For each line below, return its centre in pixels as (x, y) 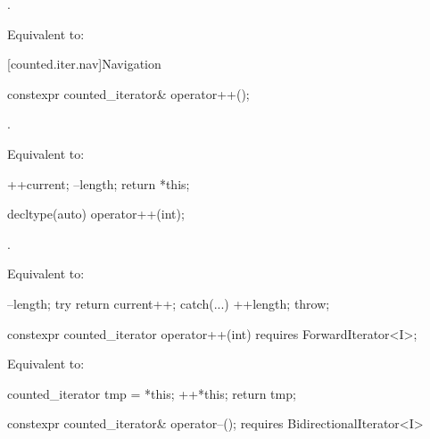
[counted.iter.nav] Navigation (84, 64)
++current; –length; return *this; (99, 183)
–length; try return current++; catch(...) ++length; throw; (169, 303)
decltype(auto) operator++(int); (96, 214)
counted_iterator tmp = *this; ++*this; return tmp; (152, 393)
